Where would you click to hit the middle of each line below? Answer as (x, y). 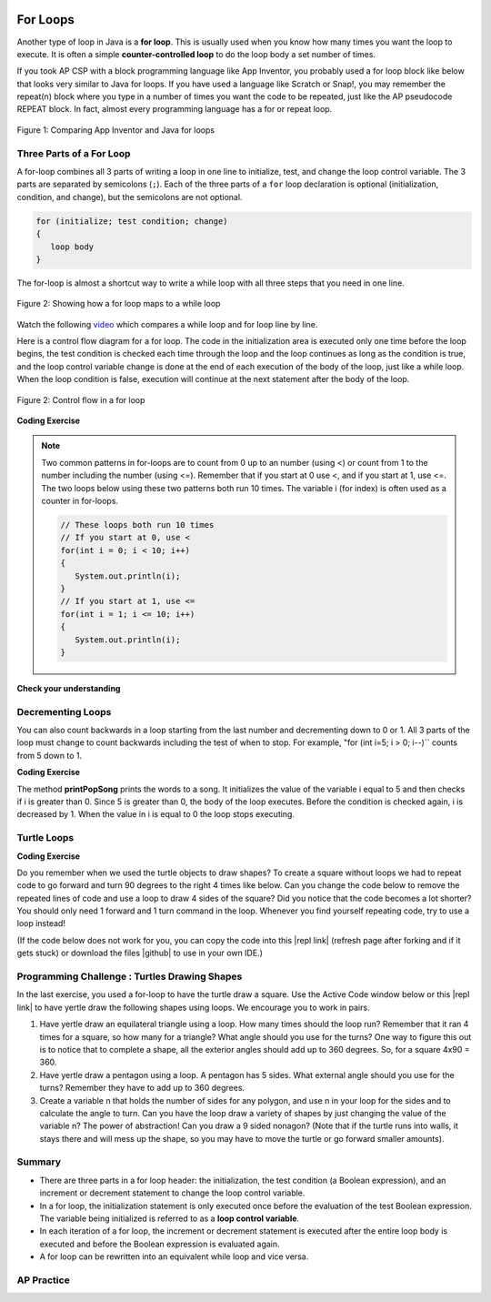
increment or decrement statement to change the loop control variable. (172, 1193)
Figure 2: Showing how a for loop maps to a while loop (119, 304)
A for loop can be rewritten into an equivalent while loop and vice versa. (174, 1257)
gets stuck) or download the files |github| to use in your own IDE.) (140, 953)
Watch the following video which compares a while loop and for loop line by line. (167, 324)
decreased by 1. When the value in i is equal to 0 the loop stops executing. (156, 814)
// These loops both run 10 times (137, 525)
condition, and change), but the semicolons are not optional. (130, 197)
